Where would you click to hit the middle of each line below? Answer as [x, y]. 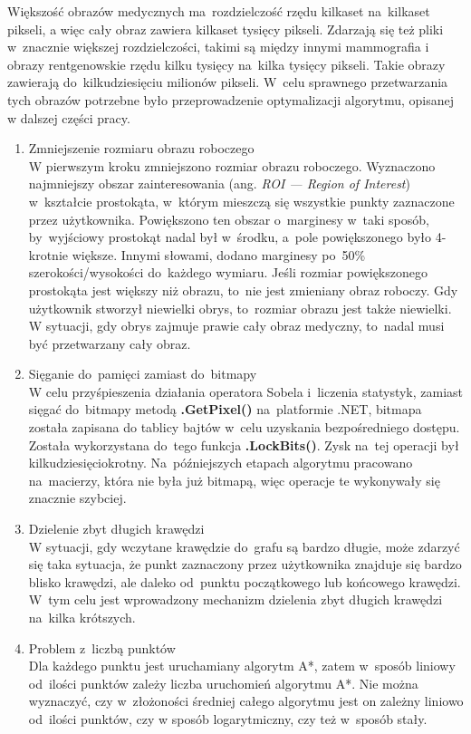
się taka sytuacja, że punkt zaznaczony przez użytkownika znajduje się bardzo [245, 564]
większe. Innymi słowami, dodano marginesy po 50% [219, 254]
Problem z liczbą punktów [102, 647]
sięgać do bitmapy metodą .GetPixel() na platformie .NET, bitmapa [225, 409]
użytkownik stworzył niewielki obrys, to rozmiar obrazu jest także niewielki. [240, 308]
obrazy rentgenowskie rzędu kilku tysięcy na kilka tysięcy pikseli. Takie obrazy [226, 64]
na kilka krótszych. [82, 617]
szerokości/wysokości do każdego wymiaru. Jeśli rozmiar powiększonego [228, 272]
